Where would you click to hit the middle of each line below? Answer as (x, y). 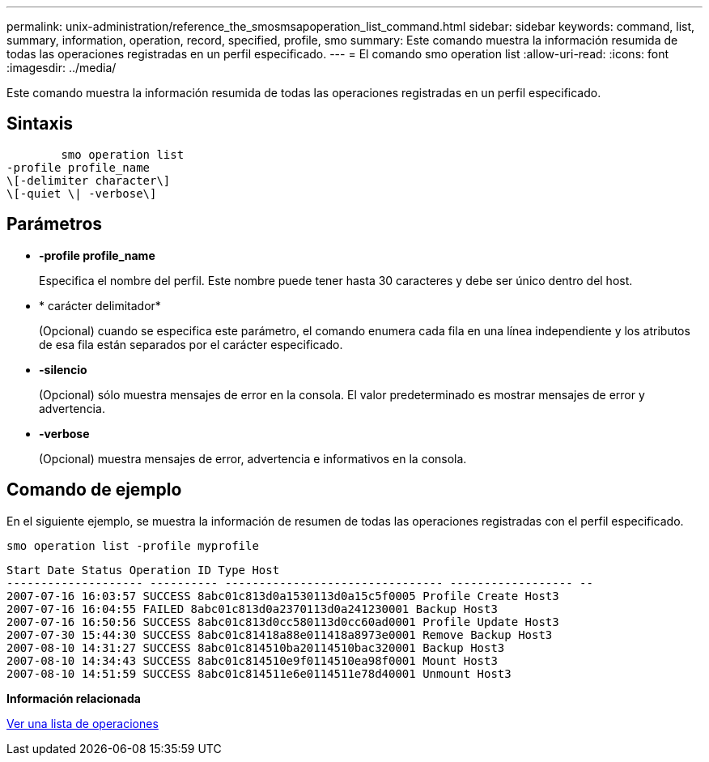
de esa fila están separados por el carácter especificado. (191, 344)
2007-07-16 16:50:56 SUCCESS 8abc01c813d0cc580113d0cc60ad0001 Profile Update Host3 (283, 622)
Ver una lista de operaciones (83, 723)
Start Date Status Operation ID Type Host (143, 570)
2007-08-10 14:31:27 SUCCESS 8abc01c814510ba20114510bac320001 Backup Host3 (256, 647)
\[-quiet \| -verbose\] (82, 193)
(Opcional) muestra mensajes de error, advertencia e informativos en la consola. (253, 458)
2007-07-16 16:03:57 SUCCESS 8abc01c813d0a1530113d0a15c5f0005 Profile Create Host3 (283, 596)
